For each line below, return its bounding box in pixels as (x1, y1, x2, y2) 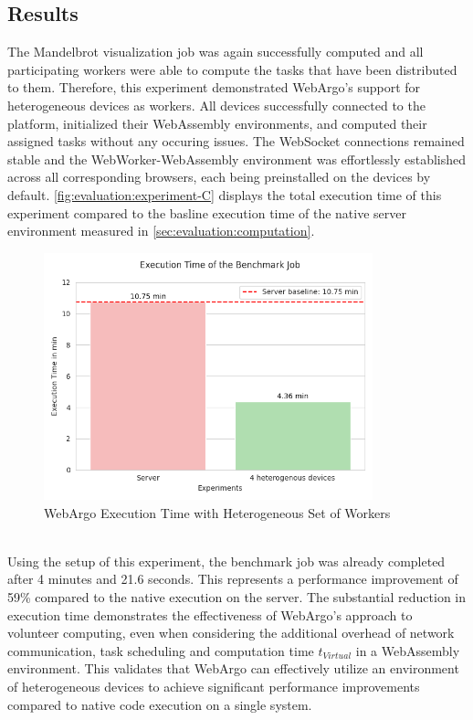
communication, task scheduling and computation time (7, 641, 314, 660)
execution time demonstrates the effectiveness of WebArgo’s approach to (7, 605, 413, 624)
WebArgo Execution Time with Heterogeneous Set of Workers (44, 503, 391, 522)
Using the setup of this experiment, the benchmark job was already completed (7, 551, 446, 570)
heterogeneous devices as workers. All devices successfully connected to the (7, 95, 426, 114)
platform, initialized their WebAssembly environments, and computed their (7, 113, 427, 132)
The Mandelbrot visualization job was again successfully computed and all (7, 42, 424, 61)
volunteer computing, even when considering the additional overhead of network (7, 623, 455, 642)
